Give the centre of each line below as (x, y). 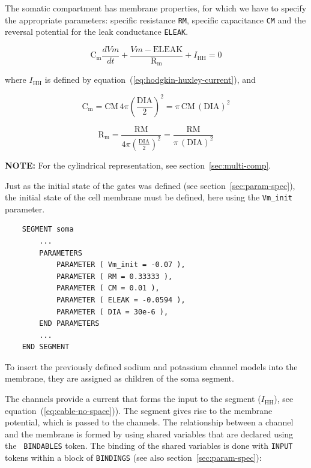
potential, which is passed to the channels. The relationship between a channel (149, 422)
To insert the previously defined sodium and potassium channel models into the (151, 366)
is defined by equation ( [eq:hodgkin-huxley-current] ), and (150, 79)
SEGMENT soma (48, 229)
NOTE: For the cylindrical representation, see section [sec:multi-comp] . (138, 165)
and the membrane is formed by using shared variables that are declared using (149, 433)
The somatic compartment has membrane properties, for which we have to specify (156, 8)
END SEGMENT (46, 347)
